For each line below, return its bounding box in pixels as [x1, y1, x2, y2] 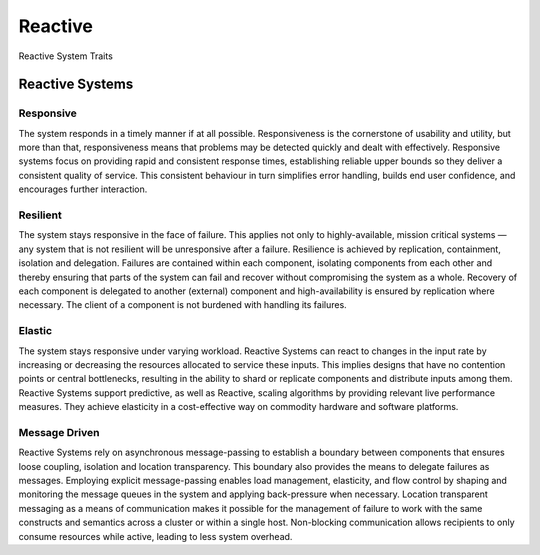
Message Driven [18, 425, 100, 439]
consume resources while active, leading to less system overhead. [18, 530, 293, 542]
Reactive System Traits [18, 50, 114, 62]
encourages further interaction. [18, 183, 148, 195]
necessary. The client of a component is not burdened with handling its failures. [18, 299, 347, 311]
